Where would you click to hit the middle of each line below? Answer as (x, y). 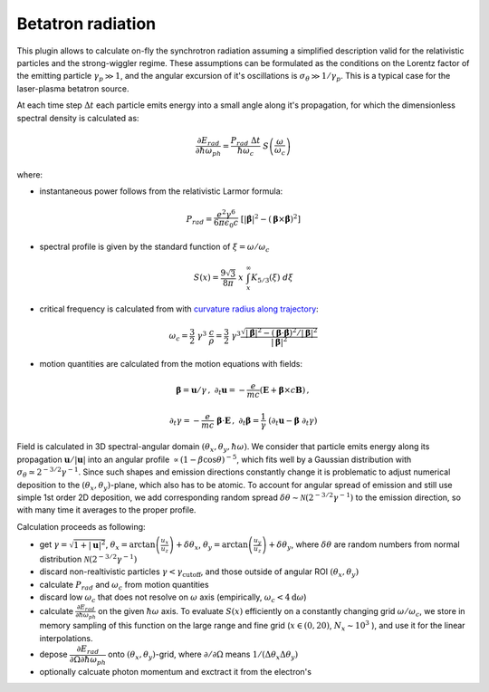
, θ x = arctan (130, 545)
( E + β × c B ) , (284, 390)
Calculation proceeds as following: (81, 526)
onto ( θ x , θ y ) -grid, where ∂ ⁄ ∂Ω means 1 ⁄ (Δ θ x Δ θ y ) (203, 655)
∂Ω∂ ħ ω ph (87, 660)
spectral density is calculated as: (78, 118)
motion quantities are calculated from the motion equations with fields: (171, 363)
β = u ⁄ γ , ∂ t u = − (211, 391)
